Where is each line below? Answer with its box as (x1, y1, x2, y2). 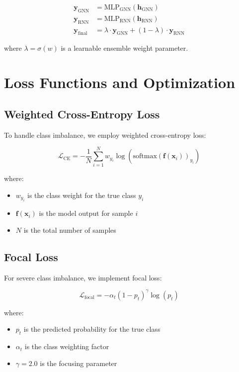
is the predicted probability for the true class (23, 324, 160, 334)
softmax (133, 153, 157, 160)
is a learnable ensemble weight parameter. (61, 43, 188, 53)
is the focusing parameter (40, 358, 117, 368)
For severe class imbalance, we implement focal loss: (4, 272, 162, 282)
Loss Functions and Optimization (4, 72, 236, 93)
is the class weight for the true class (27, 189, 136, 200)
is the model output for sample (39, 208, 133, 218)
